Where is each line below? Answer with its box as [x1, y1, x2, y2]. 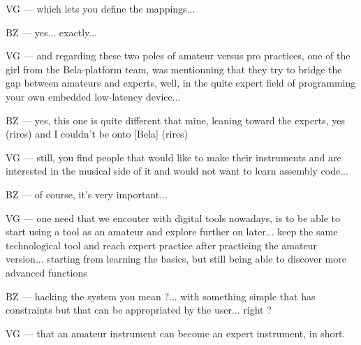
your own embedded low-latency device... [6, 89, 181, 103]
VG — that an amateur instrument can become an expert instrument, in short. [6, 325, 346, 340]
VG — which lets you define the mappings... [6, 1, 196, 15]
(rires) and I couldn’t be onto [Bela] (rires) [6, 126, 189, 141]
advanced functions [6, 265, 87, 279]
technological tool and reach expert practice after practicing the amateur [6, 237, 317, 252]
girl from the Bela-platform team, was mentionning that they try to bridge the [6, 61, 342, 76]
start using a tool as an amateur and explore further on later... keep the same [6, 224, 338, 239]
